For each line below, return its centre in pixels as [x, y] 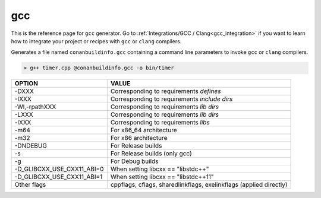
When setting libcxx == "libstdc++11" [162, 177]
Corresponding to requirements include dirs [171, 99]
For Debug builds [134, 161]
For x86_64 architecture [144, 130]
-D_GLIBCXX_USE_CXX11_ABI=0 [59, 169]
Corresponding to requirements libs [160, 123]
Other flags [30, 185]
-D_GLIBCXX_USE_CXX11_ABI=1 [59, 177]
